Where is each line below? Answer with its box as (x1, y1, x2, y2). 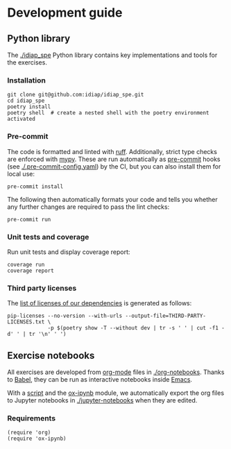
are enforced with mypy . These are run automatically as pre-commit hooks (7, 155, 221, 163)
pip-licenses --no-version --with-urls (7, 312, 123, 320)
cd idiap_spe (7, 97, 45, 105)
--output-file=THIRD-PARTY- (125, 312, 207, 320)
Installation (7, 75, 46, 85)
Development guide (7, 5, 123, 21)
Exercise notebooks (7, 349, 95, 362)
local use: (7, 169, 35, 178)
